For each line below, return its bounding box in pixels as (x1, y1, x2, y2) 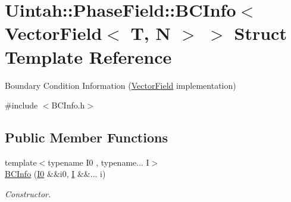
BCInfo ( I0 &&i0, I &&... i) (5, 167, 106, 180)
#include (5, 99, 38, 111)
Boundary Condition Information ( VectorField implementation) (5, 79, 236, 91)
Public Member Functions (5, 128, 168, 147)
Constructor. (5, 188, 51, 200)
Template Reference (5, 44, 172, 69)
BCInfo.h (51, 99, 85, 111)
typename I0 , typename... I (48, 156, 149, 168)
